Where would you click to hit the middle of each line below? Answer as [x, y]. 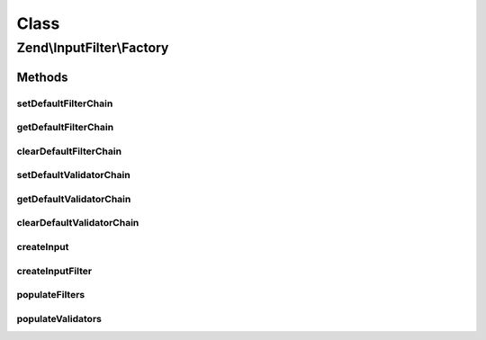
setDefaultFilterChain [65, 103]
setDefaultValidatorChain [73, 175]
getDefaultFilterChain [65, 128]
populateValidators [59, 318]
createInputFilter [54, 271]
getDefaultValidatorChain [74, 199]
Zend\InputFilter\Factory [93, 48]
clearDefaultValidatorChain [78, 223]
